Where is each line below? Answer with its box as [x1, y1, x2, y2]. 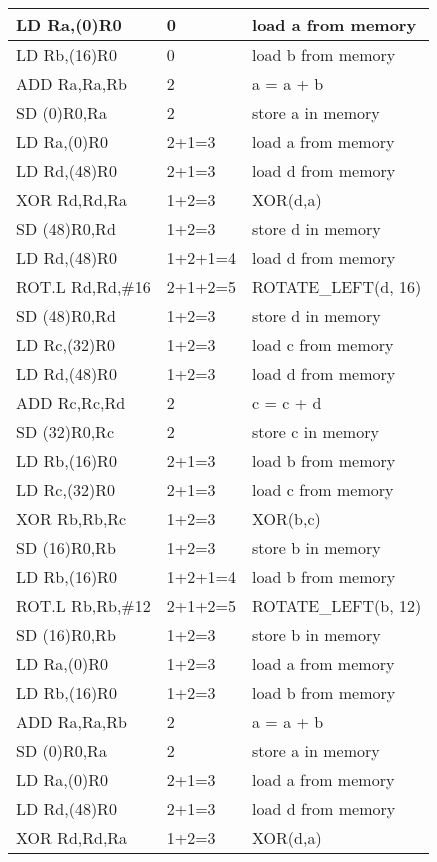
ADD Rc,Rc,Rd [16, 391, 126, 414]
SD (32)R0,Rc [16, 420, 115, 443]
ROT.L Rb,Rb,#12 [16, 594, 151, 617]
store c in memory [252, 420, 379, 443]
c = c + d [252, 391, 322, 414]
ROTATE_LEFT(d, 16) [252, 275, 422, 298]
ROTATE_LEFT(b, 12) [252, 594, 422, 617]
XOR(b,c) [252, 507, 321, 530]
